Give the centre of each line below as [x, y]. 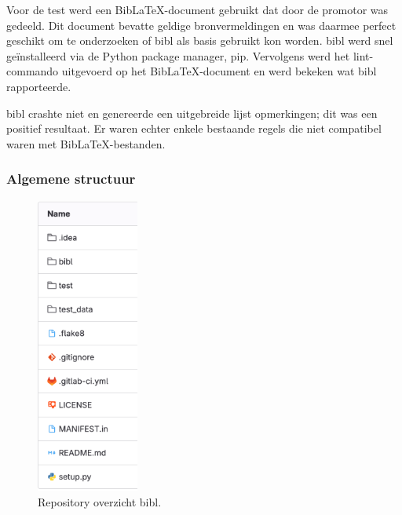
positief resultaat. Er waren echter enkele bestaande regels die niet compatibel [194, 128]
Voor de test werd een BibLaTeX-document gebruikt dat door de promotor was [197, 9]
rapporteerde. [39, 86]
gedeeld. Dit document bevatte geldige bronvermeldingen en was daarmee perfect [201, 25]
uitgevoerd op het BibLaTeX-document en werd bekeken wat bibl [219, 71]
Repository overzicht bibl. [100, 502]
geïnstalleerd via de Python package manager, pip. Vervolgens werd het [178, 55]
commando [33, 71]
